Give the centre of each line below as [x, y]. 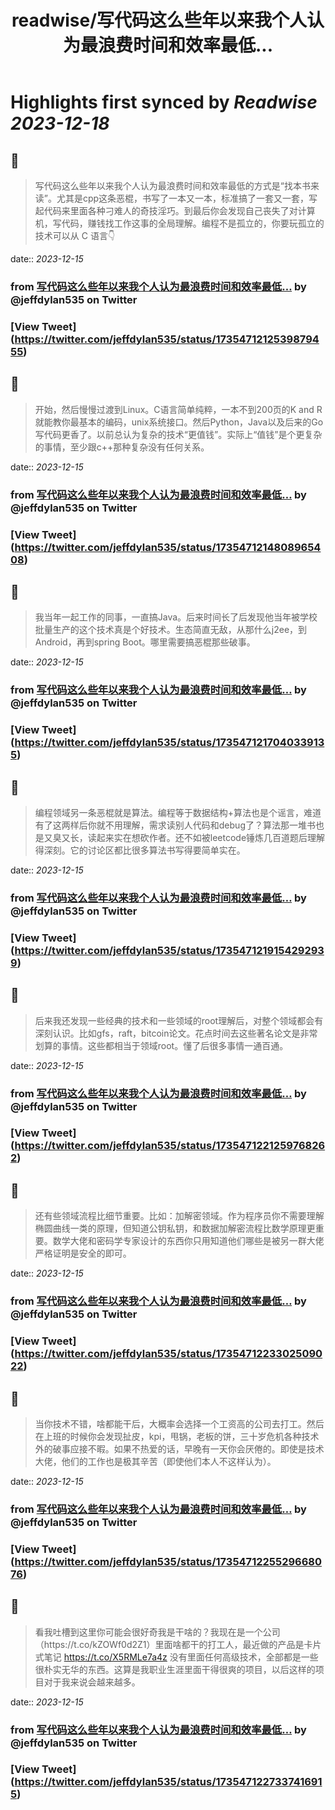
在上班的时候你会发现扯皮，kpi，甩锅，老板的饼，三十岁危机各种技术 [177, 1436]
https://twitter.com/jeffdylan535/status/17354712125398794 [167, 339]
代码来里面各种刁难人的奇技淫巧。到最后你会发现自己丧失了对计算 [179, 210]
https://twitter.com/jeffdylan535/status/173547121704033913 [169, 743]
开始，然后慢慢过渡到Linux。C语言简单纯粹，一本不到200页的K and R [178, 409]
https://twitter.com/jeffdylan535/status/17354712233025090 [168, 1354]
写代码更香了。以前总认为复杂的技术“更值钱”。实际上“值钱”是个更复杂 [178, 434]
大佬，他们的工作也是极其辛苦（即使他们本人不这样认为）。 [155, 1461]
